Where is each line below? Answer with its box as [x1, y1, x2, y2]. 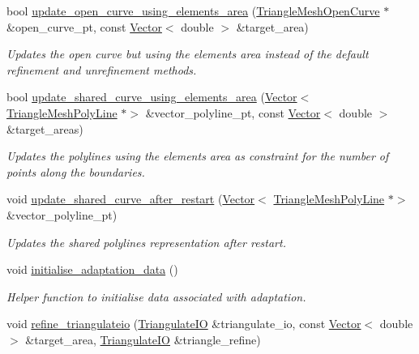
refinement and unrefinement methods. [6, 61, 197, 78]
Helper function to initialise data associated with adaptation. [6, 288, 306, 305]
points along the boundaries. [6, 163, 145, 180]
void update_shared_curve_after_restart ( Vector [6, 190, 255, 207]
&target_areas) [6, 120, 83, 137]
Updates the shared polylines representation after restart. [6, 233, 286, 250]
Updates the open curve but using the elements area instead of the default [6, 45, 369, 62]
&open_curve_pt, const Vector [6, 18, 162, 35]
